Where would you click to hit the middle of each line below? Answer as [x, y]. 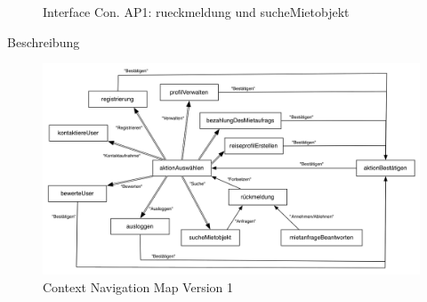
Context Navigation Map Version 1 [138, 286]
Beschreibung [44, 41]
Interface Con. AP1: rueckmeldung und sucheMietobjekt [196, 12]
